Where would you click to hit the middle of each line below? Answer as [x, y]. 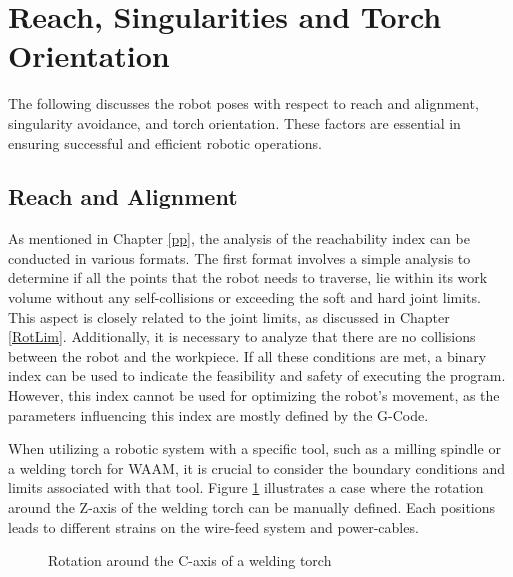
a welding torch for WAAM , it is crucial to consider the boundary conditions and [257, 467]
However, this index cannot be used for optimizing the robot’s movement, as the [254, 395]
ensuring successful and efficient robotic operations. [165, 142]
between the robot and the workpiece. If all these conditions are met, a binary [247, 355]
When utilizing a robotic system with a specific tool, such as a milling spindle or [254, 448]
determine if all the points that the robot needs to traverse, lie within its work [248, 277]
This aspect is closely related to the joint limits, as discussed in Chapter [229, 316]
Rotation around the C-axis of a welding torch [190, 560]
